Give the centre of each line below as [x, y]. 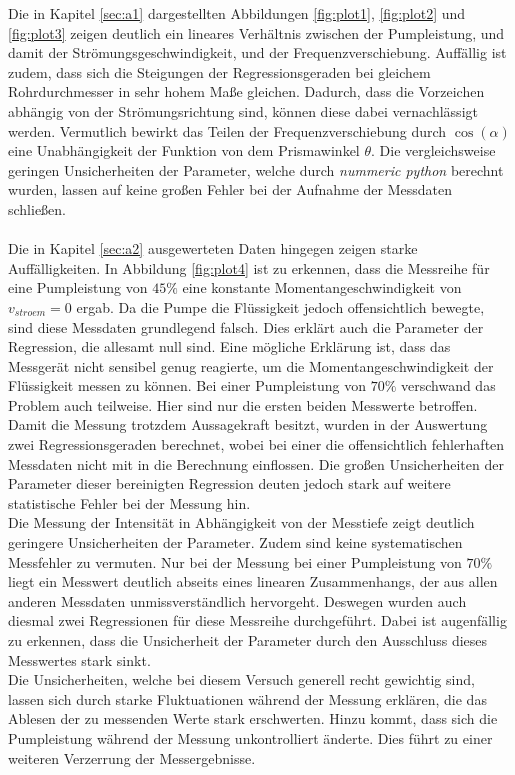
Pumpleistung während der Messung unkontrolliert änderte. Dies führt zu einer [250, 737]
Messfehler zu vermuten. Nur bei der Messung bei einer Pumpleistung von [235, 561]
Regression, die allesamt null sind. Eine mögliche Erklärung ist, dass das [229, 346]
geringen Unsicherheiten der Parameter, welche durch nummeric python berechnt [256, 169]
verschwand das [448, 385]
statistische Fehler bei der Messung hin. [129, 502]
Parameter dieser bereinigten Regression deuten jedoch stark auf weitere [229, 483]
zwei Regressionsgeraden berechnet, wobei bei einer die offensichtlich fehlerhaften [256, 444]
